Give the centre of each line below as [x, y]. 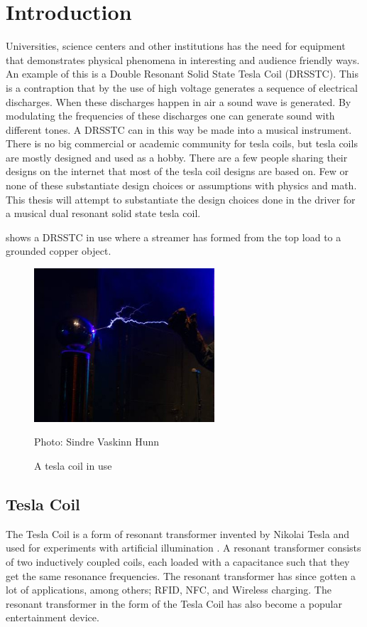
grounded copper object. [59, 251]
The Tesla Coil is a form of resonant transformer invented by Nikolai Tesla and [177, 533]
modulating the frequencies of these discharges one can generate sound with [170, 116]
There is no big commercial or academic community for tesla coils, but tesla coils [182, 143]
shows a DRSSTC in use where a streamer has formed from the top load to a [174, 237]
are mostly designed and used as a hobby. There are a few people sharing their [177, 157]
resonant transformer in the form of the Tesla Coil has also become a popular [174, 603]
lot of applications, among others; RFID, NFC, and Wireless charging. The [169, 590]
